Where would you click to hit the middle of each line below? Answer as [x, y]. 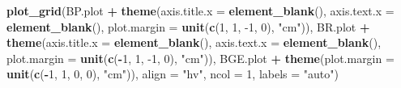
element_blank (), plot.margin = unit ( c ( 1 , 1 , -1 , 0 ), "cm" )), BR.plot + [188, 26]
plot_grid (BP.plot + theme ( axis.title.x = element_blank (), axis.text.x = [200, 10]
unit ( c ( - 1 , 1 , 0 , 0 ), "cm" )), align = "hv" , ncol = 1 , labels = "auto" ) [173, 74]
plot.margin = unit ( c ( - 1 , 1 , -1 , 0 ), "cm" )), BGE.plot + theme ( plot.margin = [200, 58]
